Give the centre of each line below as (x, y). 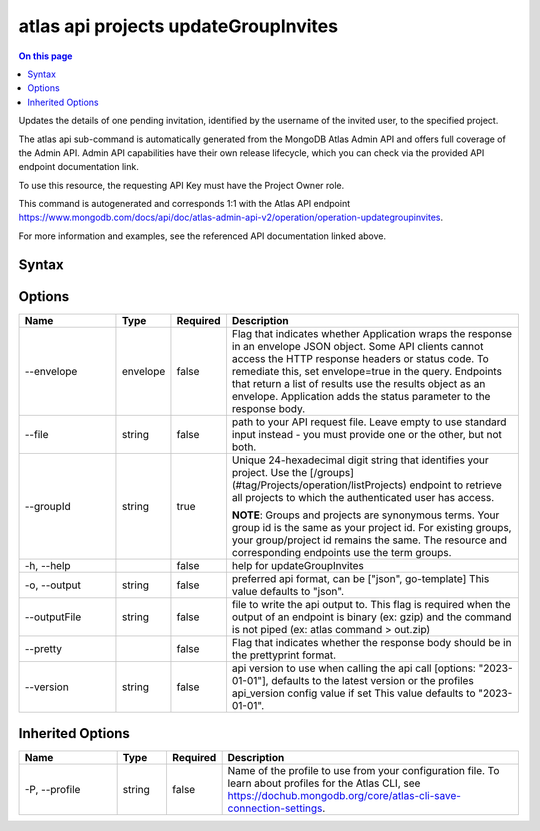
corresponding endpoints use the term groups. (341, 552)
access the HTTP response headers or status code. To (360, 358)
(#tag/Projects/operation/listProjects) (319, 485)
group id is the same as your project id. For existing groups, (371, 527)
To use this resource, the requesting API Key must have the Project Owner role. (181, 185)
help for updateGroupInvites (298, 565)
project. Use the (269, 472)
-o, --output (53, 585)
